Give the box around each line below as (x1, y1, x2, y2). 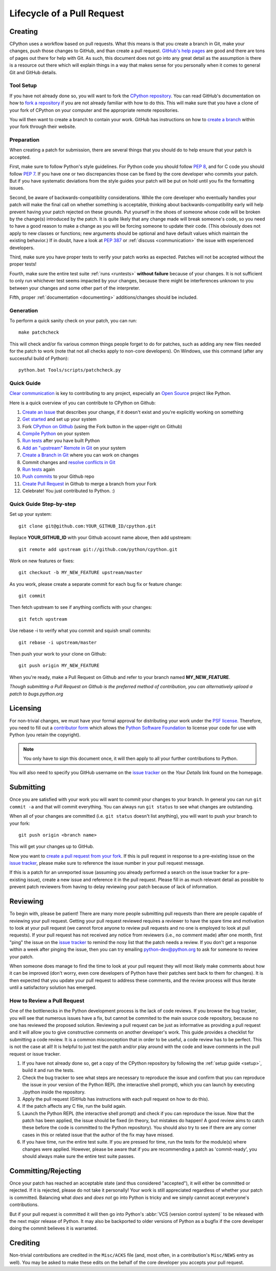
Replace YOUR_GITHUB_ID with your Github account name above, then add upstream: (9, 535, 192, 541)
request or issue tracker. (9, 1050, 61, 1057)
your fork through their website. (9, 123, 77, 130)
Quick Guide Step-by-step (9, 500, 76, 508)
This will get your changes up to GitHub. (9, 843, 95, 849)
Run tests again (22, 466, 55, 473)
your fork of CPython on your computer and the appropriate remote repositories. (9, 107, 179, 113)
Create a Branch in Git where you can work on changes (22, 452, 139, 458)
